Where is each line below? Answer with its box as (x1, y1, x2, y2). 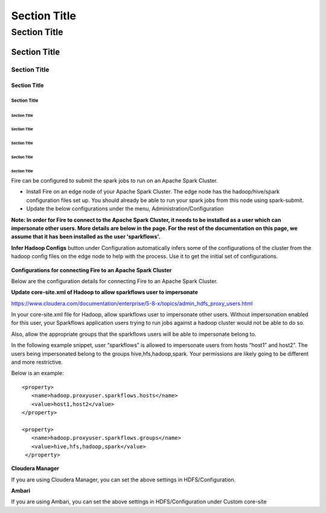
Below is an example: (11, 370, 64, 377)
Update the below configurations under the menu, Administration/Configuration (26, 205, 224, 212)
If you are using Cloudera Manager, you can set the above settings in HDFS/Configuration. (11, 475, 236, 483)
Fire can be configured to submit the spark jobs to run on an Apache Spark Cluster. (11, 177, 219, 184)
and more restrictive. (11, 359, 63, 366)
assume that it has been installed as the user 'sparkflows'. (11, 233, 161, 240)
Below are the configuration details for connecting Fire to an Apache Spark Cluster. (11, 277, 218, 284)
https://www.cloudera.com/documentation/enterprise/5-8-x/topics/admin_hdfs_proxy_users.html (11, 299, 253, 307)
